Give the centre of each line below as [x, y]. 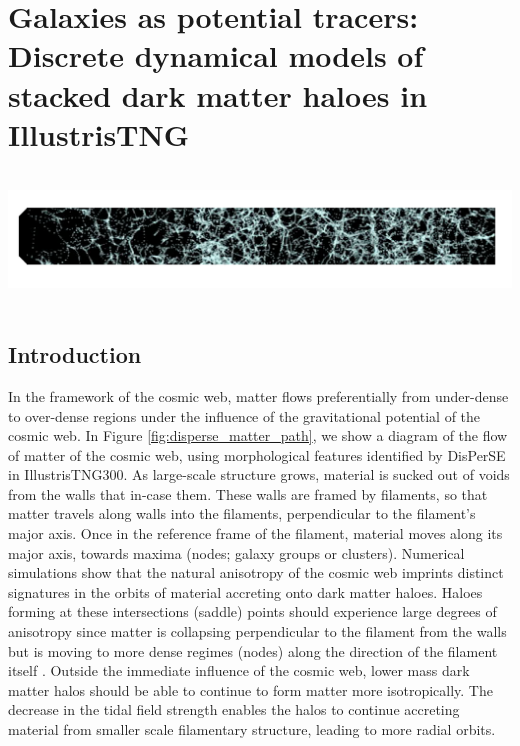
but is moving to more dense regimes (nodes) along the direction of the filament [253, 650]
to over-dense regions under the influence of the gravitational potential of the [244, 415]
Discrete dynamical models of [216, 55]
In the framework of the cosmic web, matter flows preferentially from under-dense [258, 395]
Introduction [75, 354]
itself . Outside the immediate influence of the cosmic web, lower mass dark [239, 670]
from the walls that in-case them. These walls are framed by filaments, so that [248, 493]
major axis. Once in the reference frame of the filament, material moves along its [255, 533]
